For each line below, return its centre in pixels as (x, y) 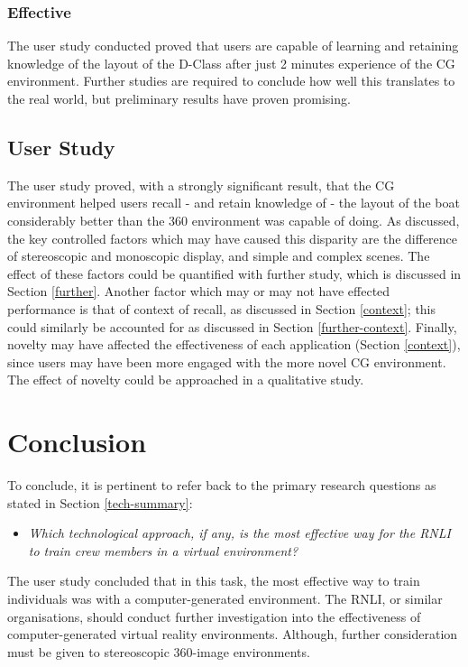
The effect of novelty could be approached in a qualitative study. (186, 380)
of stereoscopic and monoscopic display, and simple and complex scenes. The (219, 256)
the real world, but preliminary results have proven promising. (179, 98)
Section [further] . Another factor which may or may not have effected (199, 291)
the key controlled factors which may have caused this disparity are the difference (233, 238)
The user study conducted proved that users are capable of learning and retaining (233, 46)
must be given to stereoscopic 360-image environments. (159, 651)
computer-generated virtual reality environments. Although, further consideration (233, 634)
